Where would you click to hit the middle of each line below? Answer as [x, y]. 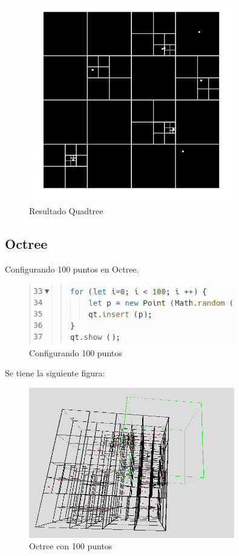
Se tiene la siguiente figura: [55, 373]
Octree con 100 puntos [71, 546]
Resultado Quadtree [66, 210]
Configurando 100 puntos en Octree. [72, 269]
